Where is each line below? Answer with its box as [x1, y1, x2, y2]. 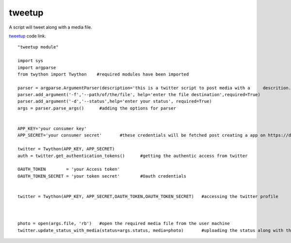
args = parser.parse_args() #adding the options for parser [17, 105, 177, 111]
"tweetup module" [17, 44, 59, 50]
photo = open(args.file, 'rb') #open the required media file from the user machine [17, 221, 230, 227]
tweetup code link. [9, 33, 46, 39]
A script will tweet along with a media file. [9, 24, 92, 30]
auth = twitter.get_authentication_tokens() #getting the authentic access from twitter [17, 153, 248, 159]
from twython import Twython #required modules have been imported [17, 71, 189, 77]
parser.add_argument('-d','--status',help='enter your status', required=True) [17, 98, 212, 104]
